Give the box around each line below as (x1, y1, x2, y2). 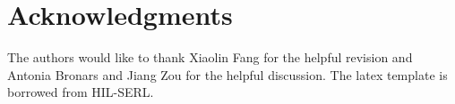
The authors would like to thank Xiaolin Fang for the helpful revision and (7, 48, 413, 67)
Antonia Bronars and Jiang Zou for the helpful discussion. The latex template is (7, 65, 448, 84)
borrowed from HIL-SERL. (7, 83, 154, 101)
